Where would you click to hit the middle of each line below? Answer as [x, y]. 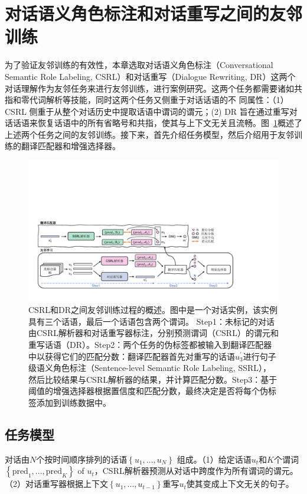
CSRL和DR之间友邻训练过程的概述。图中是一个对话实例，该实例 [153, 310]
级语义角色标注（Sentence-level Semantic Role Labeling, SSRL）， [150, 368]
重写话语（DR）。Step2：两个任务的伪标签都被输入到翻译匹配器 [150, 344]
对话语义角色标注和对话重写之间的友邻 [154, 13]
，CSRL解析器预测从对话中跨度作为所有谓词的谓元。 [196, 471]
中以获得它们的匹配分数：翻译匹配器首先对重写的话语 [132, 356]
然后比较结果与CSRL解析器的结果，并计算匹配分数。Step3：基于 [153, 379]
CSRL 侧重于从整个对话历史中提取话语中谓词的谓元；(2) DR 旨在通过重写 [147, 111]
